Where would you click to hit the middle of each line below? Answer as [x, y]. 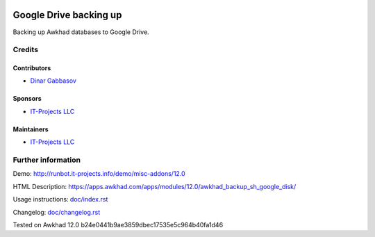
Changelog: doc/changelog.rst [57, 212]
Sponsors [27, 99]
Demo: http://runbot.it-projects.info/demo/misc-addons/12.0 [99, 174]
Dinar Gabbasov [53, 81]
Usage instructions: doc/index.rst [60, 199]
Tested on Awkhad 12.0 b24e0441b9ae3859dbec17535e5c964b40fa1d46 [118, 224]
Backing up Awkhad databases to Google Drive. [81, 32]
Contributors [32, 68]
